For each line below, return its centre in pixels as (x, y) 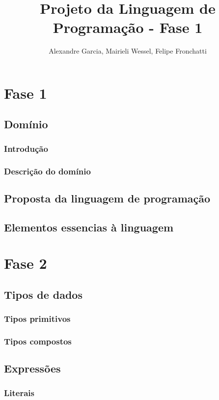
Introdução (26, 148)
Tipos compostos (38, 341)
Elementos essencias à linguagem (89, 227)
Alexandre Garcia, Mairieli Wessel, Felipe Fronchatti (128, 51)
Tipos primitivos (37, 319)
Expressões (32, 368)
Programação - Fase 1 (128, 27)
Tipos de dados (43, 294)
